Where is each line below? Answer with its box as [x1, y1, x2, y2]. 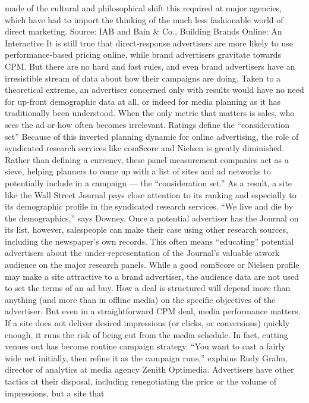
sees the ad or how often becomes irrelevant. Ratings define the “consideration [5, 118, 290, 130]
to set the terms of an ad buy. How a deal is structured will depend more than [5, 282, 291, 294]
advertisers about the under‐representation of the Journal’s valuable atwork [5, 246, 280, 259]
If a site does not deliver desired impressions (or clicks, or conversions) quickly [5, 317, 290, 329]
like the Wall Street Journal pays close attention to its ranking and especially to [5, 188, 297, 201]
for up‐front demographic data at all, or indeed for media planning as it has [5, 95, 280, 107]
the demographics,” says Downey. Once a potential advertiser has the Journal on [5, 211, 299, 224]
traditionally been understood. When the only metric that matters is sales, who [5, 107, 295, 119]
